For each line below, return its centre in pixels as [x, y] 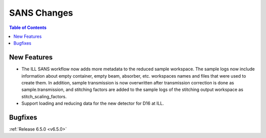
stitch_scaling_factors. [44, 96]
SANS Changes [41, 13]
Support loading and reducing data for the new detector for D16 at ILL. [93, 104]
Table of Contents [28, 28]
